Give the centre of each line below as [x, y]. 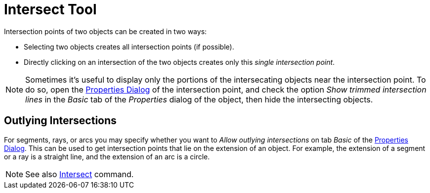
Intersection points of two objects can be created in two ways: [106, 31]
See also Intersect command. [80, 174]
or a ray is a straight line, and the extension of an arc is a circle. [107, 156]
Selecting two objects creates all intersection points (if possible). [129, 47]
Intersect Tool [50, 9]
